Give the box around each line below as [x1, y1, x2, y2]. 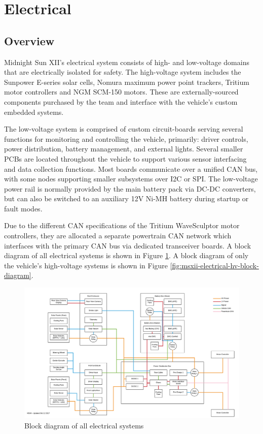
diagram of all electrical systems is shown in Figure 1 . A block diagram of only [4, 250, 249, 261]
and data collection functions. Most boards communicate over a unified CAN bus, [4, 163, 258, 174]
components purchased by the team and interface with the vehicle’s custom [4, 96, 238, 107]
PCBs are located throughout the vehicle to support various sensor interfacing [4, 153, 247, 164]
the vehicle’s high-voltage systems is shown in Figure [4, 260, 168, 270]
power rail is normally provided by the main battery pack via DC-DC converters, [4, 183, 256, 194]
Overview [4, 33, 55, 48]
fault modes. [4, 203, 43, 213]
